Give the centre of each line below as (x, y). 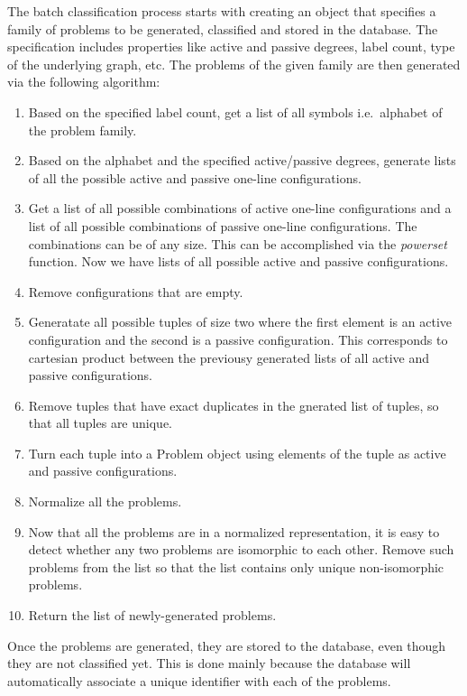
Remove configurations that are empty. (136, 291)
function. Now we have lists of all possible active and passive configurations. (238, 261)
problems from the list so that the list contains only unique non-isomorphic (236, 566)
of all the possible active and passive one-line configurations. (195, 177)
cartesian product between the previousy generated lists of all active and (229, 357)
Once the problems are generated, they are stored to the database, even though (227, 645)
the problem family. (82, 130)
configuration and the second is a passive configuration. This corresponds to (238, 339)
